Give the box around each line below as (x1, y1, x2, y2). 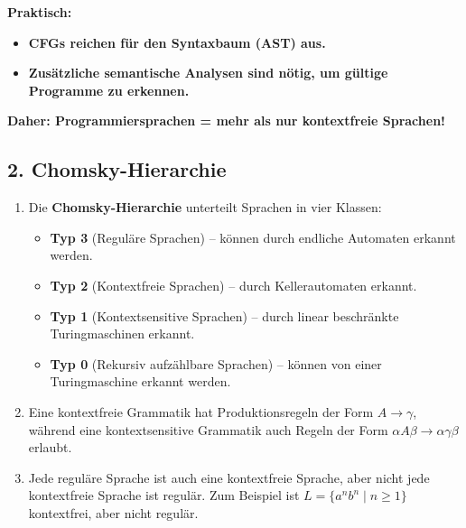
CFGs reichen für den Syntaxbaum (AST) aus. (28, 32, 326, 51)
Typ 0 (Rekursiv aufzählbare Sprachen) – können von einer (50, 354, 382, 373)
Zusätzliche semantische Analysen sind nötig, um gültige (28, 63, 388, 82)
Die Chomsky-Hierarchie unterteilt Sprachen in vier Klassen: (28, 198, 382, 217)
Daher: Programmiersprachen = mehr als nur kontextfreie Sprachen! (7, 111, 445, 130)
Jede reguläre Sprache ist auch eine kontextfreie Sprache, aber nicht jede (28, 468, 430, 486)
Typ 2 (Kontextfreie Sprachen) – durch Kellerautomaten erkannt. (50, 275, 417, 294)
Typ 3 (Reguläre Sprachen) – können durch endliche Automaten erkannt (50, 227, 456, 246)
